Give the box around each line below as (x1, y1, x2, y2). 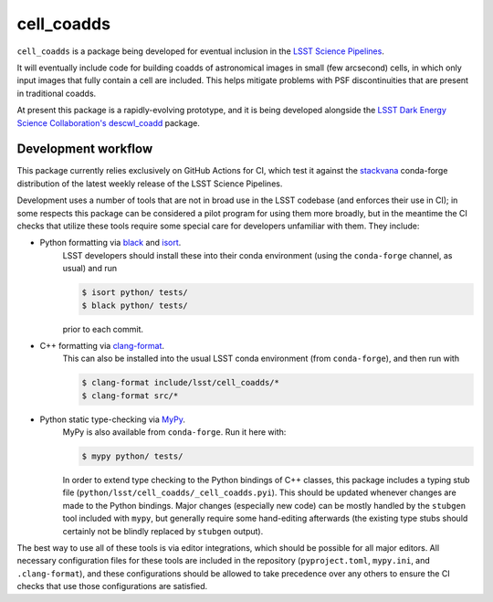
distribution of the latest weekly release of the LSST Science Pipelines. (16, 178, 283, 189)
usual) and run (62, 263, 118, 274)
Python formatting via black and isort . (39, 238, 182, 248)
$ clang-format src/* (81, 390, 179, 401)
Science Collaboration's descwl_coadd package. (16, 117, 200, 128)
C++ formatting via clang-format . (39, 340, 164, 351)
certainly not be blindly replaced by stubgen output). (62, 525, 264, 536)
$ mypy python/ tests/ (81, 451, 184, 461)
